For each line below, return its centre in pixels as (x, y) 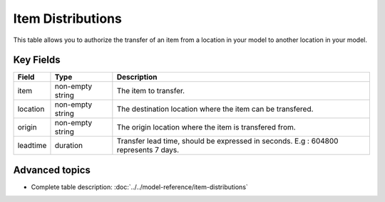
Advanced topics (52, 170)
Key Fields (37, 60)
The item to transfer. (151, 91)
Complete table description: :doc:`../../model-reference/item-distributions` (140, 187)
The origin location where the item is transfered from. (206, 127)
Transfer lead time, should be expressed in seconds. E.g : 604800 (227, 141)
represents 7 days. (148, 150)
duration (69, 146)
